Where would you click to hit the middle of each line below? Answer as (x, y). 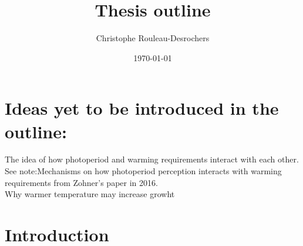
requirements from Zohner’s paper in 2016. (81, 182)
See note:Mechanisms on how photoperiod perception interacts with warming (143, 171)
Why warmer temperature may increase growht (90, 194)
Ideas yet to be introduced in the (142, 108)
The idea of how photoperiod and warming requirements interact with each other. (152, 159)
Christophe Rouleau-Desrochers (153, 38)
